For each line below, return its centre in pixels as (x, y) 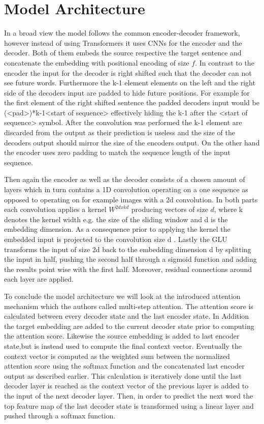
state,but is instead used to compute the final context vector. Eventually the (123, 345)
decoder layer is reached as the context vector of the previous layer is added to (126, 386)
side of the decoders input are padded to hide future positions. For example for (127, 92)
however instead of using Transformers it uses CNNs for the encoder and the (123, 42)
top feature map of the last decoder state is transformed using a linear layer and (129, 405)
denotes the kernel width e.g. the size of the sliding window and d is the (116, 219)
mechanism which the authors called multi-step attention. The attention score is (129, 306)
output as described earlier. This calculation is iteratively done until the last (123, 375)
